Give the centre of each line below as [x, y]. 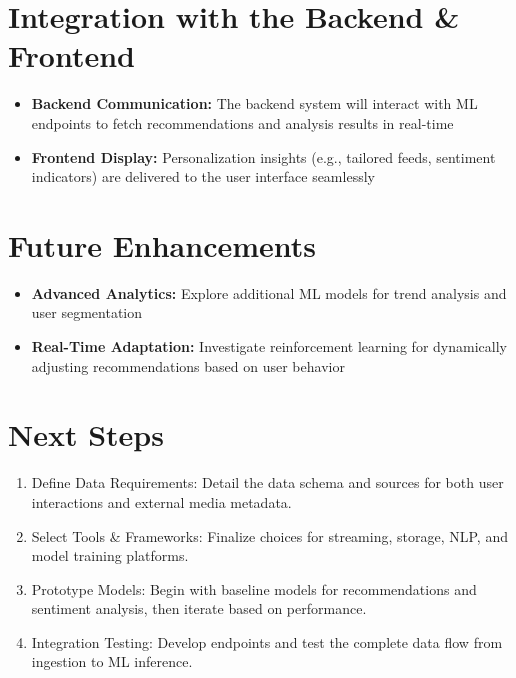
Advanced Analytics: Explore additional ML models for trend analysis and [269, 292]
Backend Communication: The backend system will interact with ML [254, 103]
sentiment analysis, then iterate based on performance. [199, 608]
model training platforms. [110, 555]
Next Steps [86, 434]
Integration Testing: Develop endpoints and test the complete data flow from [267, 641]
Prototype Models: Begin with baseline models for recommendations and [254, 588]
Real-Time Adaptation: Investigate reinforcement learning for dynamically [269, 346]
